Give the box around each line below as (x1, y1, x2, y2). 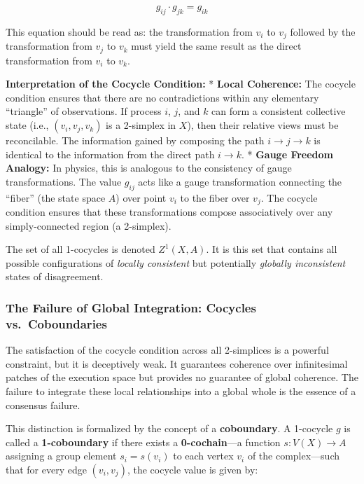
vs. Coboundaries (6, 314, 107, 332)
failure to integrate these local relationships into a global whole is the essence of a (6, 384, 356, 398)
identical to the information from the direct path (6, 146, 215, 161)
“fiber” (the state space (6, 190, 106, 205)
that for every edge (6, 462, 87, 476)
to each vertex (173, 448, 234, 463)
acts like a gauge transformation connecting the (138, 174, 342, 188)
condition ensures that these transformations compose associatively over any (6, 205, 333, 219)
